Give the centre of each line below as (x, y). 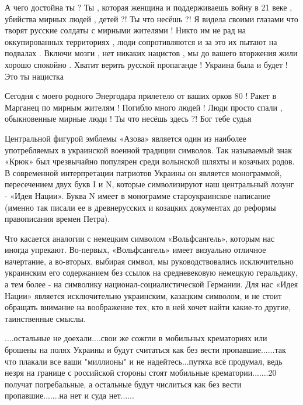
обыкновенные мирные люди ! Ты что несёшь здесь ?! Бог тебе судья (128, 119)
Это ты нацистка (34, 76)
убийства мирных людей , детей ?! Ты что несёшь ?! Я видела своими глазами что (151, 18)
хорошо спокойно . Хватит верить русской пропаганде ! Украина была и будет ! (146, 64)
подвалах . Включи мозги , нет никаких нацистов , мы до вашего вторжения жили (151, 53)
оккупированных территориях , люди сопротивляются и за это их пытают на (141, 41)
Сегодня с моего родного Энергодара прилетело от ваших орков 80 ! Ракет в (140, 96)
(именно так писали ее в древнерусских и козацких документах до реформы (140, 207)
